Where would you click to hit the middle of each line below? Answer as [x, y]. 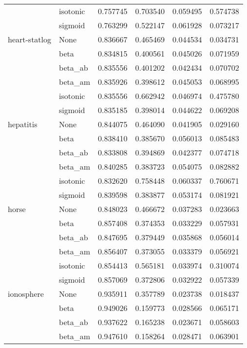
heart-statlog [30, 39]
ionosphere [26, 294]
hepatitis [23, 124]
